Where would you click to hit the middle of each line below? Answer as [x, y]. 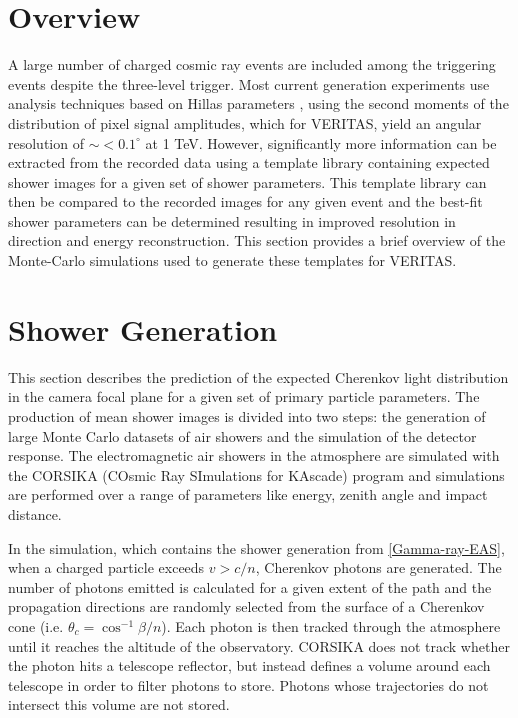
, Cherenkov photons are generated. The [378, 567]
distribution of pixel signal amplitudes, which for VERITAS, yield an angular [245, 122]
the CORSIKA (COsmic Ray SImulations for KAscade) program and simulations [256, 474]
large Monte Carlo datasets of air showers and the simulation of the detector [242, 435]
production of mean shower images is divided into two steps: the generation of [247, 415]
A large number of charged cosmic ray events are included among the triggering [252, 64]
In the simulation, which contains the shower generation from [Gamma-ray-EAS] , [256, 547]
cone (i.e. [36, 625]
